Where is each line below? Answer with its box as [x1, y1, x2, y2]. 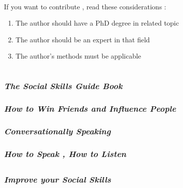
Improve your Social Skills [4, 173, 111, 185]
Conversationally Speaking [4, 125, 111, 137]
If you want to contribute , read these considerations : [4, 1, 166, 11]
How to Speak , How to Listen [4, 147, 126, 159]
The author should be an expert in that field [15, 34, 150, 44]
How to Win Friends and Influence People [4, 102, 176, 114]
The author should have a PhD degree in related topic [15, 18, 179, 28]
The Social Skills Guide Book [4, 80, 122, 92]
